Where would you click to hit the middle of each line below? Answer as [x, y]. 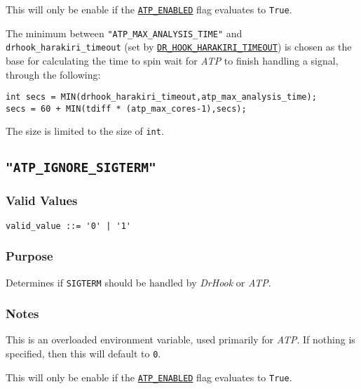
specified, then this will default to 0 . [83, 354]
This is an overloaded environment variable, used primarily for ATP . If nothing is [180, 339]
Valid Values [42, 200]
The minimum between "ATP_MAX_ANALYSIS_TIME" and [124, 33]
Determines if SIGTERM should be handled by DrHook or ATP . [138, 282]
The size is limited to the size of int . [85, 131]
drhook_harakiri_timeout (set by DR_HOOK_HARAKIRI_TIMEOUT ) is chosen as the [179, 47]
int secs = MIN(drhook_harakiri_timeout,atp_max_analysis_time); [161, 97]
